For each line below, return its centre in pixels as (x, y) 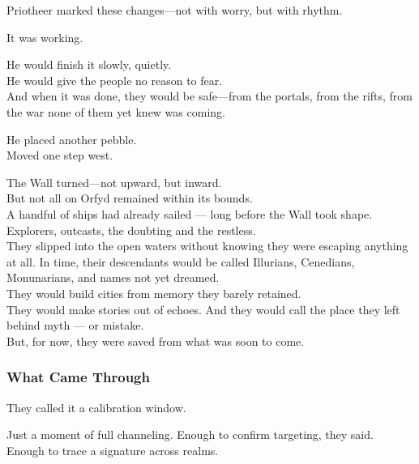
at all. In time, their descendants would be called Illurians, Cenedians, (181, 261)
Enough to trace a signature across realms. (113, 450)
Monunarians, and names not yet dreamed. (113, 277)
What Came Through (78, 377)
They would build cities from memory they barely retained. (154, 293)
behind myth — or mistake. (75, 325)
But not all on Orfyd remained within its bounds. (130, 198)
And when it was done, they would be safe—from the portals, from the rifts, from (210, 96)
